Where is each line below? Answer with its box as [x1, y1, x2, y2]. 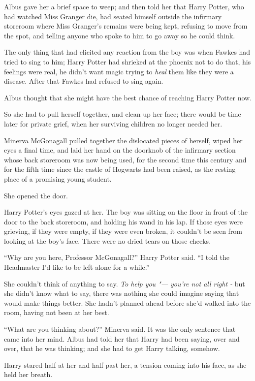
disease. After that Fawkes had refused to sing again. [4, 76, 163, 86]
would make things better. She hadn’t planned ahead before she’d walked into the [4, 297, 251, 308]
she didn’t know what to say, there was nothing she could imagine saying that [4, 288, 239, 298]
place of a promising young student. [4, 173, 112, 184]
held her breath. [4, 369, 53, 380]
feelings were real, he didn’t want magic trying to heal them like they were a [4, 66, 234, 76]
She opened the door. [4, 190, 68, 200]
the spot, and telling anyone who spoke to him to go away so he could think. [4, 30, 235, 40]
